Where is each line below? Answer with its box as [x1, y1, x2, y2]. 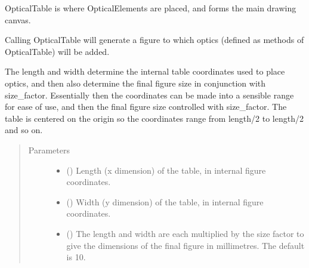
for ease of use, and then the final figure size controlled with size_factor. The [5, 100, 287, 113]
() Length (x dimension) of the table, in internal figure [66, 164, 266, 176]
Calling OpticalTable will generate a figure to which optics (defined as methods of [5, 33, 304, 46]
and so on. [5, 124, 43, 136]
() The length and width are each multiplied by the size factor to [66, 227, 304, 239]
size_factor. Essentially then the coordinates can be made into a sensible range [5, 88, 294, 101]
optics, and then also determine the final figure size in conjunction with [5, 76, 266, 89]
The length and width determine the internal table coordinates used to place [5, 65, 285, 78]
